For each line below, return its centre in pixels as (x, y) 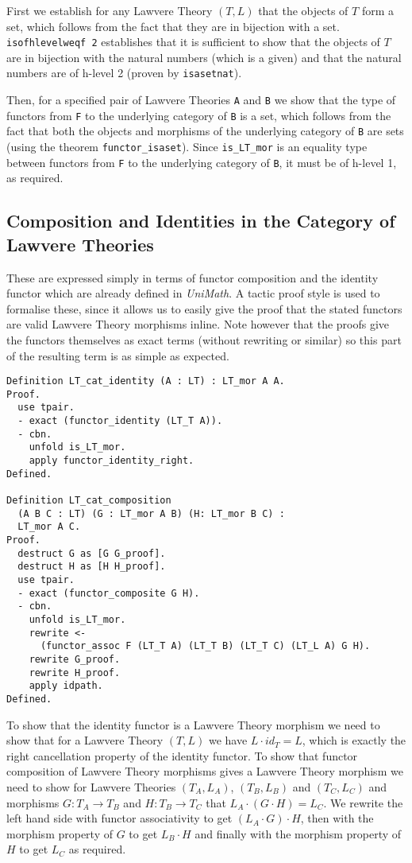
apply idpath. (66, 686)
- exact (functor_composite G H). (109, 593)
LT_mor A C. (49, 527)
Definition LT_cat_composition (89, 501)
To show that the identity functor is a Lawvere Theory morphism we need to (193, 724)
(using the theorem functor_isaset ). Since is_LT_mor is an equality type (187, 147)
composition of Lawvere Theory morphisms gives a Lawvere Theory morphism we (205, 771)
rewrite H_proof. (75, 673)
